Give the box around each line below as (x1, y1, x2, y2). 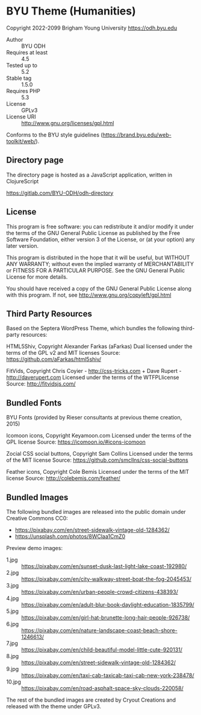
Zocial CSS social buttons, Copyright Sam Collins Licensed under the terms (6, 450, 193, 458)
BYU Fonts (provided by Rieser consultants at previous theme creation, (6, 414, 182, 421)
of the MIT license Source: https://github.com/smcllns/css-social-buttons (6, 456, 188, 464)
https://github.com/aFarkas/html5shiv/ (6, 355, 102, 363)
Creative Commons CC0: (6, 515, 68, 522)
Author (6, 36, 23, 43)
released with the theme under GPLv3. (6, 703, 101, 710)
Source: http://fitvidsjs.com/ (6, 380, 76, 387)
